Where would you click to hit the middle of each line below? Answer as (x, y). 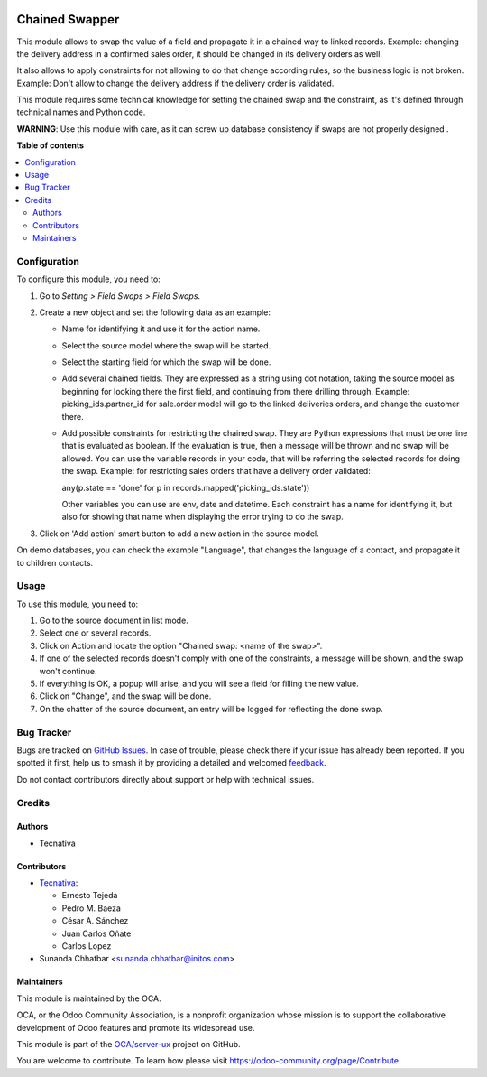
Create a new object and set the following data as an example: (155, 312)
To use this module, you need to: (78, 604)
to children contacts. (55, 562)
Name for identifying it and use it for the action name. (161, 329)
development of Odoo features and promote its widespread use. (136, 1027)
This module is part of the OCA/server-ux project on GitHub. (129, 1044)
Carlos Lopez (87, 946)
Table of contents (51, 145)
